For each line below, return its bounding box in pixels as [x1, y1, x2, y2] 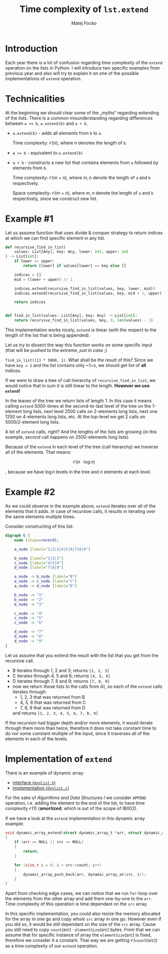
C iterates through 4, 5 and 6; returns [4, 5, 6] [12, 673, 111, 679]
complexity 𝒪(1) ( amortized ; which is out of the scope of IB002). [5, 805, 138, 811]
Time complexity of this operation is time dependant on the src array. [5, 901, 148, 907]
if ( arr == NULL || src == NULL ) [14, 840, 84, 845]
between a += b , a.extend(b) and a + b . [5, 120, 88, 126]
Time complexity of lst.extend [19, 4, 149, 15]
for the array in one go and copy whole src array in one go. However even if [5, 916, 161, 922]
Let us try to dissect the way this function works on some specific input [5, 342, 152, 348]
